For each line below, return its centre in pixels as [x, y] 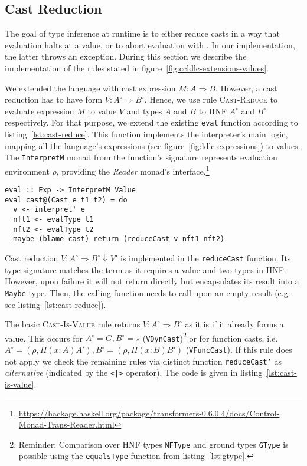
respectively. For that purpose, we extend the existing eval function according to [151, 122]
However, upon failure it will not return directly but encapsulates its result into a [152, 281]
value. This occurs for [44, 338]
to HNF [213, 111]
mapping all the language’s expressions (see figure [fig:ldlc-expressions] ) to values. [153, 145]
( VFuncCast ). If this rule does [239, 349]
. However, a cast [246, 88]
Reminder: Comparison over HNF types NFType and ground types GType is [153, 444]
